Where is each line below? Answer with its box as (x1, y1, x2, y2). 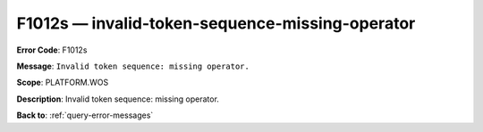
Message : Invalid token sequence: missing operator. (16, 61, 250, 71)
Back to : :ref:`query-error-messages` (16, 110, 154, 120)
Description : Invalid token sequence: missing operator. (16, 94, 219, 104)
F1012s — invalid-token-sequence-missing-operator (16, 13, 416, 33)
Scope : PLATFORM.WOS (16, 77, 109, 88)
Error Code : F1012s (16, 45, 88, 55)
